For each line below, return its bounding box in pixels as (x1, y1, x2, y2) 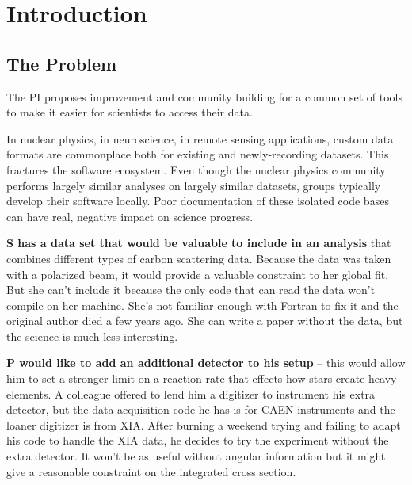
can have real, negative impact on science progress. (6, 208, 254, 224)
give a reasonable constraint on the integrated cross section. (6, 463, 296, 479)
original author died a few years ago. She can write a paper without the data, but (6, 312, 403, 329)
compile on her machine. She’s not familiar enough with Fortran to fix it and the (6, 296, 399, 313)
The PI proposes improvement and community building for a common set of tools (6, 88, 402, 105)
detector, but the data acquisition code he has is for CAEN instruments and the (6, 401, 395, 418)
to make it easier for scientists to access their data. (6, 104, 253, 120)
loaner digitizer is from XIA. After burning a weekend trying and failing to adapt (6, 416, 401, 433)
